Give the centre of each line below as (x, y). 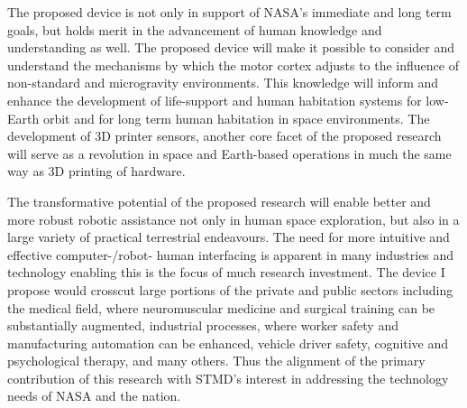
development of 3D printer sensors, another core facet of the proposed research (224, 136)
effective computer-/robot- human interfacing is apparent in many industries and (231, 254)
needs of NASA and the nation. (94, 396)
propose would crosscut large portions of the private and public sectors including (230, 289)
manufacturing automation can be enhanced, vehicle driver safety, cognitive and (228, 343)
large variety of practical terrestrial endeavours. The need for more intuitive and (229, 237)
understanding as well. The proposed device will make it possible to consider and (231, 47)
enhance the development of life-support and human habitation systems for (215, 100)
